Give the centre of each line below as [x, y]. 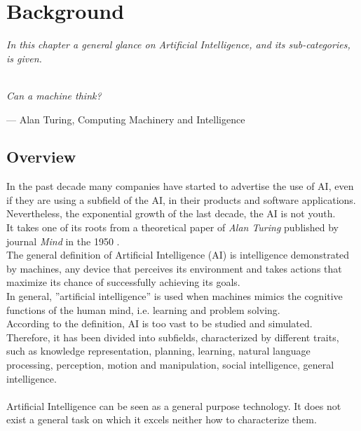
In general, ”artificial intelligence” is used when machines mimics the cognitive [175, 296]
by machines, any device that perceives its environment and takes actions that [174, 268]
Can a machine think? [54, 95]
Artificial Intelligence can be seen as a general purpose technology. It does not [174, 405]
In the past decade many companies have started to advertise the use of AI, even [180, 186]
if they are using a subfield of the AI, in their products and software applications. [181, 199]
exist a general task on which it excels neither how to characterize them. [162, 419]
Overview [41, 157]
